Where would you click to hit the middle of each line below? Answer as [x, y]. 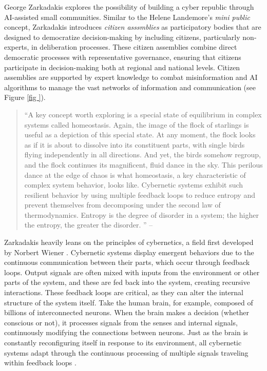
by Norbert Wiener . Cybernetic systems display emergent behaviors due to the [129, 252]
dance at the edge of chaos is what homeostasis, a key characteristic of [135, 174]
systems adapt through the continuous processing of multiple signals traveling [126, 352]
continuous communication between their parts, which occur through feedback [127, 262]
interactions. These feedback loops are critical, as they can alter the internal [124, 292]
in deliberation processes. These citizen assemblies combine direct [134, 47]
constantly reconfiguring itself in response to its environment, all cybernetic [123, 342]
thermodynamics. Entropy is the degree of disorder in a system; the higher [141, 214]
